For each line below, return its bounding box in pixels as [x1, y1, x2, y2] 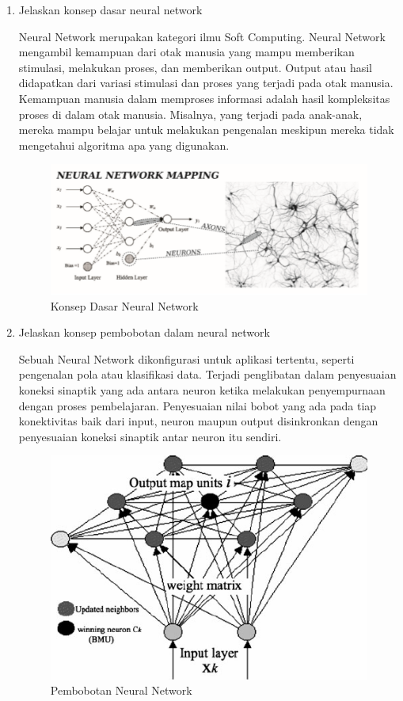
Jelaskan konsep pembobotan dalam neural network [18, 324, 270, 341]
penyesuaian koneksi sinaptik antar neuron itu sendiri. [18, 428, 282, 444]
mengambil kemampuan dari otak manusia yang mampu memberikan [18, 44, 355, 60]
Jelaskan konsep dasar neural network [18, 2, 203, 17]
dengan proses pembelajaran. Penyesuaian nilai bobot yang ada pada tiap [18, 397, 377, 413]
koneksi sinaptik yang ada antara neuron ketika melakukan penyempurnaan [18, 382, 386, 398]
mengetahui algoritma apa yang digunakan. [18, 136, 230, 153]
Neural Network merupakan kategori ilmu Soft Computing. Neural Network [18, 28, 386, 44]
